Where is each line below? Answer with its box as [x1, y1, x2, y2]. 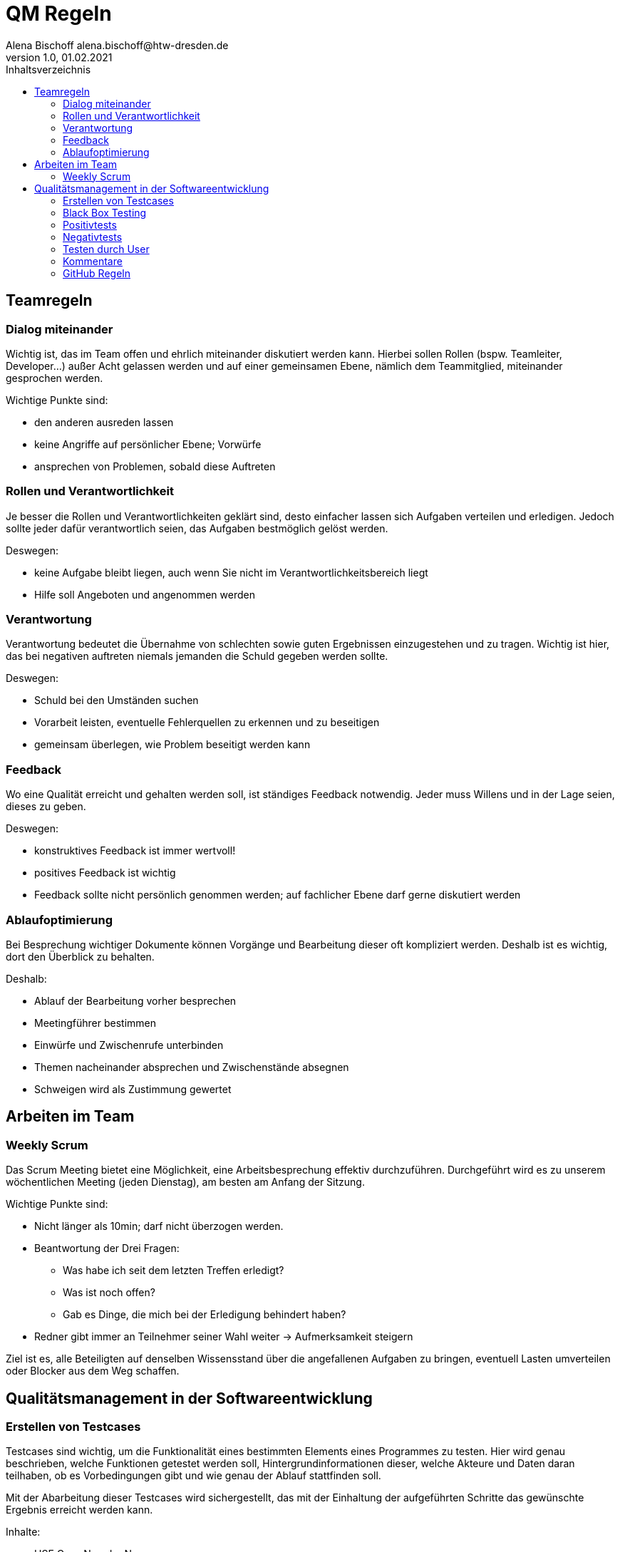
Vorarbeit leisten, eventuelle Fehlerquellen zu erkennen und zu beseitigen [34, 716, 380, 729]
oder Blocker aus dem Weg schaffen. [6, 1365, 180, 1377]
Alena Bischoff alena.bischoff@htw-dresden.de [6, 38, 229, 51]
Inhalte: [6, 1526, 41, 1538]
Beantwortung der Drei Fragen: [34, 1242, 180, 1255]
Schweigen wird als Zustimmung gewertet [34, 1082, 232, 1095]
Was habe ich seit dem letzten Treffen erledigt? [63, 1264, 284, 1277]
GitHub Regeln [63, 267, 130, 279]
